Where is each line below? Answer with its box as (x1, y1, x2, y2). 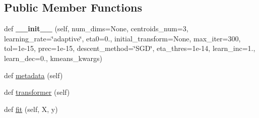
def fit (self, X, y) (4, 103, 58, 114)
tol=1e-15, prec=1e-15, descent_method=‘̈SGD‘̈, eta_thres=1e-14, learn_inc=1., (4, 43, 255, 53)
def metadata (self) (4, 70, 63, 80)
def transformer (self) (4, 87, 70, 97)
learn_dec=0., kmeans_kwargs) (4, 52, 103, 63)
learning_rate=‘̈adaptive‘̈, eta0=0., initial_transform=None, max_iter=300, (4, 33, 241, 43)
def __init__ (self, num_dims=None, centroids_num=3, (4, 23, 188, 34)
